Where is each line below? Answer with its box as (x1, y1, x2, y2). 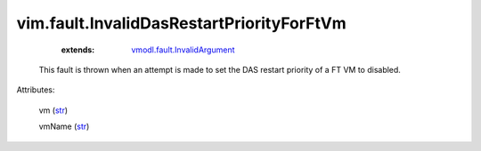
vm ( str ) (38, 105, 69, 115)
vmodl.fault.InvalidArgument (131, 44, 235, 55)
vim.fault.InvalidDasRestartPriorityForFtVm (16, 13, 346, 33)
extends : (61, 44, 95, 55)
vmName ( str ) (38, 121, 90, 132)
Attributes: (16, 84, 55, 95)
